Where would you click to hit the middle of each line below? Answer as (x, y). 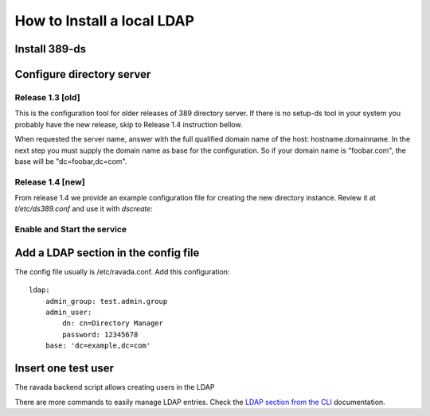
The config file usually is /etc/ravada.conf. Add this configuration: (122, 271)
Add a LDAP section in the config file (107, 253)
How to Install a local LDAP (105, 21)
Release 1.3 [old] (47, 97)
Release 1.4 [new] (50, 181)
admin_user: (68, 313)
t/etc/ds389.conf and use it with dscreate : (84, 209)
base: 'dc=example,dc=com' (98, 346)
